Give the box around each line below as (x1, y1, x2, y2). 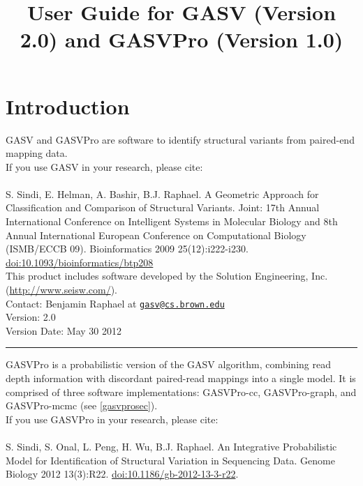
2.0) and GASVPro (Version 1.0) (20, 25, 343, 54)
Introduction (6, 91, 130, 120)
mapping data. (6, 146, 68, 160)
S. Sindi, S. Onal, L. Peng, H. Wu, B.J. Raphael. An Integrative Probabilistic (6, 439, 337, 454)
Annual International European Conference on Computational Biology (6, 227, 306, 242)
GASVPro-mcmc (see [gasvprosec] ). (6, 398, 158, 413)
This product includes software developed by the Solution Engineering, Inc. (6, 268, 328, 283)
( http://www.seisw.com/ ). (6, 282, 117, 297)
